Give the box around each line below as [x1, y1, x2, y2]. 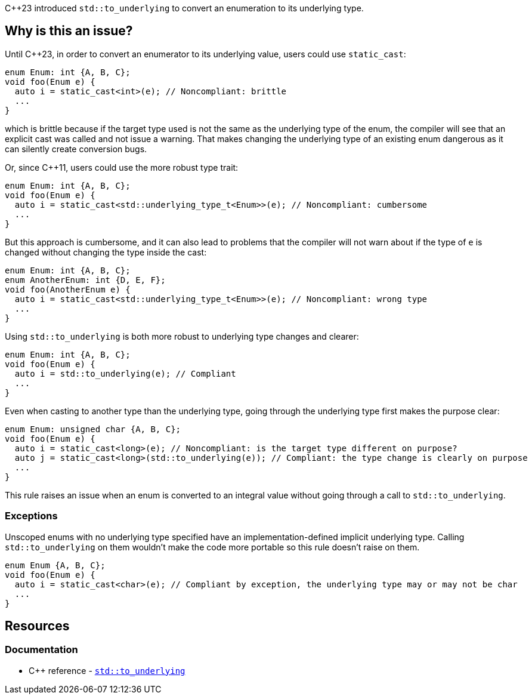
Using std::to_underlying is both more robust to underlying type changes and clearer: [5, 331, 359, 341]
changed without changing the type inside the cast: [5, 247, 207, 257]
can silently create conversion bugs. [5, 143, 147, 154]
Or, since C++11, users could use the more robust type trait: [5, 162, 239, 173]
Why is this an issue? [5, 23, 133, 39]
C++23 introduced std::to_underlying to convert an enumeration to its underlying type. [5, 3, 364, 13]
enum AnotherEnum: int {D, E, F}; [5, 275, 166, 285]
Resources [5, 618, 70, 634]
